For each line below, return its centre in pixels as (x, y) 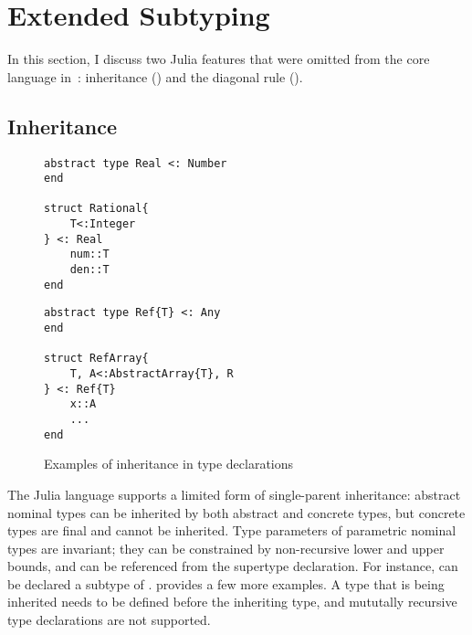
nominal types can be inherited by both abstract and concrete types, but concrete (236, 512)
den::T (89, 270)
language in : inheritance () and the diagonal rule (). (155, 76)
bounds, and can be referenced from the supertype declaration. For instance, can (233, 566)
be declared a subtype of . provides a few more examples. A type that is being (226, 583)
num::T (89, 254)
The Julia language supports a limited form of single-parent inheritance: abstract (234, 494)
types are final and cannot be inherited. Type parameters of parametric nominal (232, 530)
